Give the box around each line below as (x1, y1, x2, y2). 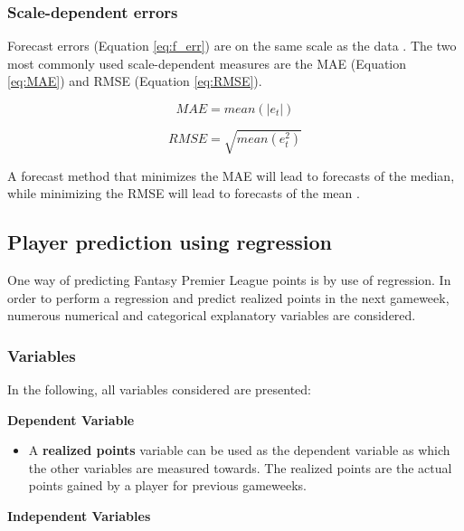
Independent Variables (7, 506, 151, 525)
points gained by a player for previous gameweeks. (28, 476, 307, 495)
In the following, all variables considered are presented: (7, 379, 311, 398)
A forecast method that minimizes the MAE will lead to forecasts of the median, (7, 166, 455, 185)
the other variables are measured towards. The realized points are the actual (28, 458, 452, 477)
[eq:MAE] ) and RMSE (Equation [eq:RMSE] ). (7, 71, 262, 90)
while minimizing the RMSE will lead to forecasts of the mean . (7, 184, 360, 203)
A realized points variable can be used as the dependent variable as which (28, 441, 450, 460)
